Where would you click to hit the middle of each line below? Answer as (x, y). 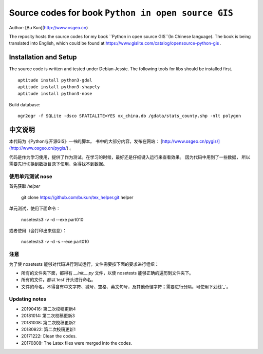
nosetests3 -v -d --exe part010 (52, 219)
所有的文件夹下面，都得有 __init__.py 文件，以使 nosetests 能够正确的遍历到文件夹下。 (107, 273)
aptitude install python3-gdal (55, 80)
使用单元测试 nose (31, 177)
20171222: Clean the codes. (49, 336)
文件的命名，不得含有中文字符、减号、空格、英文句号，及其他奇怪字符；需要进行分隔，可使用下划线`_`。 (126, 286)
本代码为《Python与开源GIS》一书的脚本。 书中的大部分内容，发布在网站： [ (86, 141)
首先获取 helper (25, 186)
